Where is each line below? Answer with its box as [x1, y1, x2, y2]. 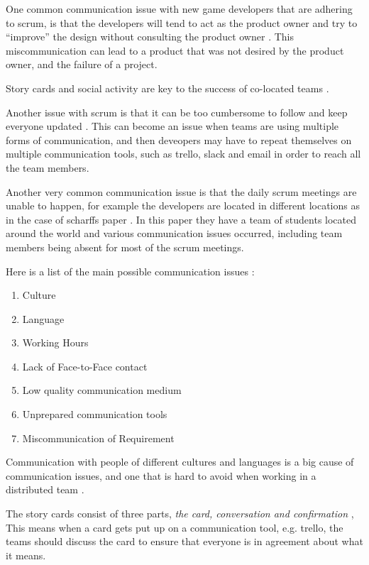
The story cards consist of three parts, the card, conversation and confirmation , [6, 506, 354, 521]
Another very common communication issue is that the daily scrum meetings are [6, 184, 357, 199]
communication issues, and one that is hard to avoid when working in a [6, 468, 316, 483]
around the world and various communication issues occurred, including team [6, 226, 343, 241]
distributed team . [6, 482, 84, 497]
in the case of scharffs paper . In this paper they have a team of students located [6, 212, 357, 226]
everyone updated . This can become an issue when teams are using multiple [6, 119, 339, 133]
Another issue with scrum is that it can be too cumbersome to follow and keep [6, 104, 348, 119]
